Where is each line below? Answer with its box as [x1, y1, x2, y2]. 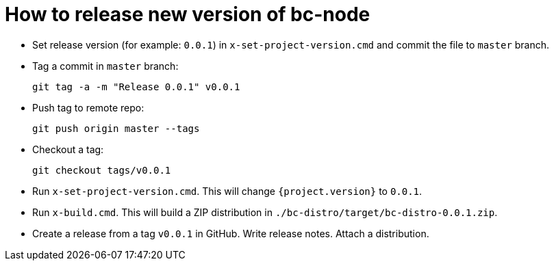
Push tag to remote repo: [32, 101, 144, 114]
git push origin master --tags [32, 122, 200, 134]
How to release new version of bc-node [5, 3, 370, 26]
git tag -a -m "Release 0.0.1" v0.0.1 [32, 81, 240, 92]
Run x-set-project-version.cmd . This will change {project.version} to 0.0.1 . [32, 185, 423, 197]
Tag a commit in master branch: [32, 59, 179, 72]
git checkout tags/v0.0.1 [32, 164, 171, 176]
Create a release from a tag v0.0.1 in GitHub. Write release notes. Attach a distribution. [32, 227, 429, 239]
